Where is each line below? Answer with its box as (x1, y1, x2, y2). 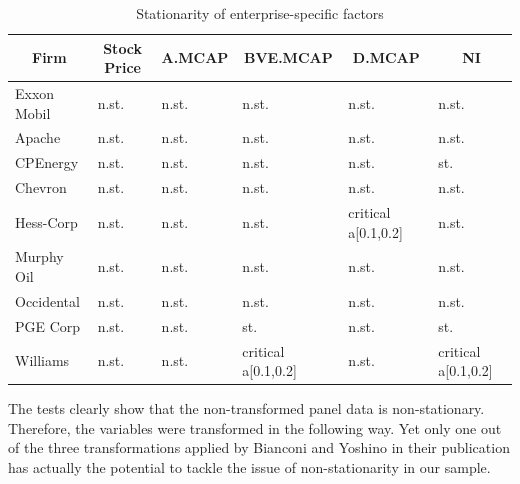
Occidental (15, 290, 80, 311)
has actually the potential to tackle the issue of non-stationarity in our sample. (8, 457, 491, 478)
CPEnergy (15, 152, 79, 173)
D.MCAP (352, 47, 420, 68)
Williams (15, 350, 70, 371)
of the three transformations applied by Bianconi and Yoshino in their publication (8, 437, 510, 458)
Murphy (15, 246, 64, 267)
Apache (15, 127, 61, 148)
